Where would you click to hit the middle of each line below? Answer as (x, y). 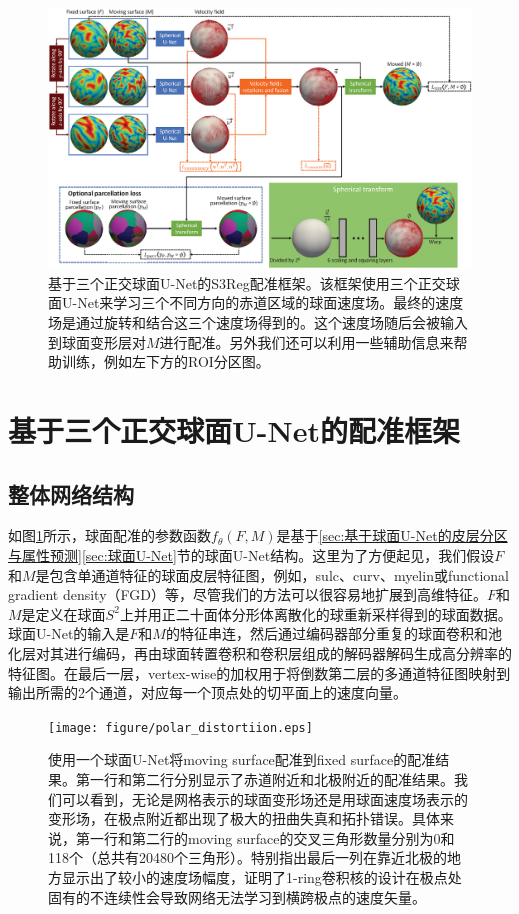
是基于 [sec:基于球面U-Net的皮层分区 (392, 535)
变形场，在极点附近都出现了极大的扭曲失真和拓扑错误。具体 (244, 818)
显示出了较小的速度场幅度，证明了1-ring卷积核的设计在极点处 (261, 876)
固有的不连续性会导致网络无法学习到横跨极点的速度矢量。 (237, 896)
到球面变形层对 (97, 341)
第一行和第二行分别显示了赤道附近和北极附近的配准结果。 (264, 779)
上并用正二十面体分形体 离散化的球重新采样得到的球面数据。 (315, 613)
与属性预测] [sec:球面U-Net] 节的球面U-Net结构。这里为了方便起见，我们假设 (251, 555)
